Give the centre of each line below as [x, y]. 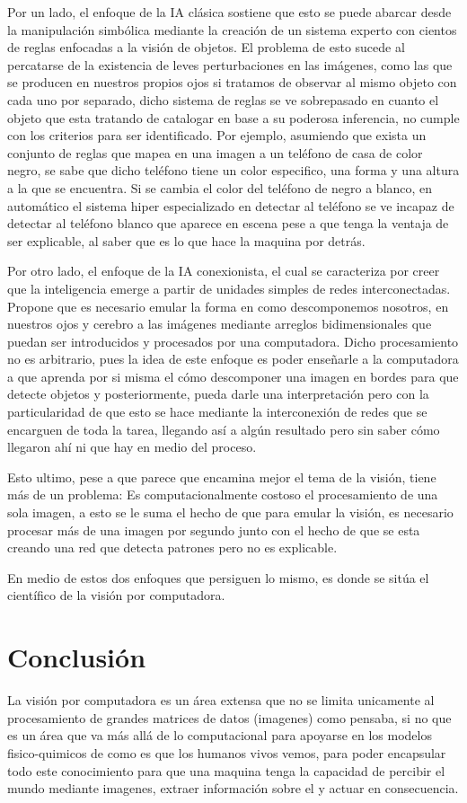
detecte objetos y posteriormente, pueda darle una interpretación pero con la [218, 394]
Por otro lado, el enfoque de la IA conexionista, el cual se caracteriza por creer [224, 271]
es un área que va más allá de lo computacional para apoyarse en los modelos [220, 735]
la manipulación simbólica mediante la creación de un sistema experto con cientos [232, 29]
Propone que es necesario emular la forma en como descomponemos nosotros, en [228, 306]
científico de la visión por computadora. [116, 595]
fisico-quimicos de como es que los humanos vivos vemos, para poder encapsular [227, 752]
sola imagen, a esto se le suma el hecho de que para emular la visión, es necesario [230, 512]
